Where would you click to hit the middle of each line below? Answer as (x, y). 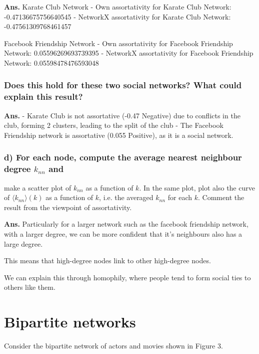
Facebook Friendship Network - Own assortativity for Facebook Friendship (118, 43)
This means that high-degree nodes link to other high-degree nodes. (107, 260)
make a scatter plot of (38, 187)
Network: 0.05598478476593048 (51, 62)
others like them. (30, 287)
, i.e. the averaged (126, 197)
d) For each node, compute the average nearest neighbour (123, 157)
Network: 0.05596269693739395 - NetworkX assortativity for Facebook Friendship (129, 53)
